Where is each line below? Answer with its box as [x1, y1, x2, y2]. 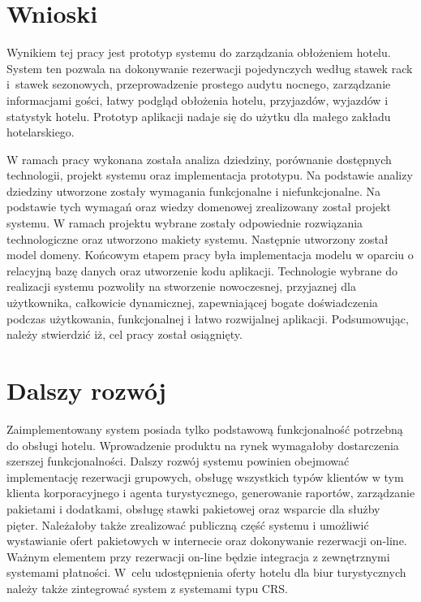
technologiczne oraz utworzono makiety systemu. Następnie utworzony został [6, 230, 389, 247]
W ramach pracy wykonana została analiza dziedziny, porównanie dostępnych [6, 150, 392, 167]
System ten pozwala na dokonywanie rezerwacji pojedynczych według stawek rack [6, 59, 413, 76]
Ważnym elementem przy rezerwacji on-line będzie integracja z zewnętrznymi [6, 548, 390, 565]
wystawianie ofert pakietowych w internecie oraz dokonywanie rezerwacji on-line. [6, 532, 407, 549]
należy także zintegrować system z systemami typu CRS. [6, 579, 288, 596]
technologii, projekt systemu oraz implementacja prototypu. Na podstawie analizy [6, 167, 413, 184]
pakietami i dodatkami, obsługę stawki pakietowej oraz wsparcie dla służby [6, 500, 380, 517]
